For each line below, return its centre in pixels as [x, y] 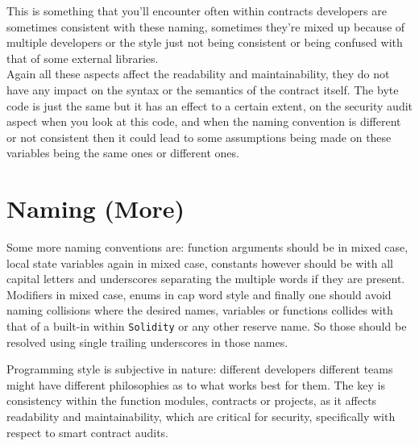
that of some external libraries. [83, 58]
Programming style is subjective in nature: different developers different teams [200, 369]
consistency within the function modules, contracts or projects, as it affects [192, 400]
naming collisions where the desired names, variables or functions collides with [200, 310]
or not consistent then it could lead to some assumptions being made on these [199, 137]
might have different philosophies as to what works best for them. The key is [196, 384]
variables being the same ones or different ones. [123, 153]
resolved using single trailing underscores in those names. [147, 342]
